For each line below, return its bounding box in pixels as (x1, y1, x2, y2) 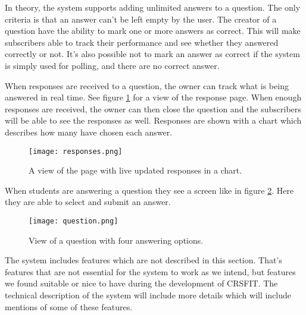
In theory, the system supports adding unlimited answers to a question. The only (5, 1, 301, 13)
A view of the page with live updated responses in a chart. (29, 164, 242, 177)
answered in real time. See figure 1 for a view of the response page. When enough (5, 91, 302, 103)
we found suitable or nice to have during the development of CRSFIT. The (5, 277, 278, 289)
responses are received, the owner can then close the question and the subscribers (5, 102, 301, 115)
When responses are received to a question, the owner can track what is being (5, 79, 289, 92)
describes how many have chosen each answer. (5, 125, 173, 138)
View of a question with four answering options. (29, 234, 204, 246)
